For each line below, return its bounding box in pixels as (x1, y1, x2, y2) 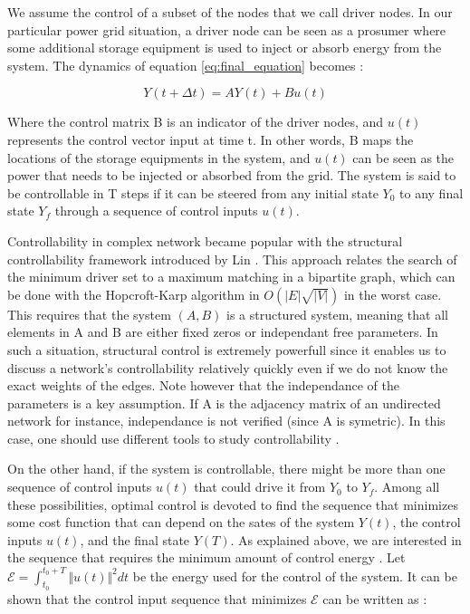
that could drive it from (194, 477, 326, 496)
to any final (399, 183, 464, 202)
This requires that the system (7, 304, 171, 323)
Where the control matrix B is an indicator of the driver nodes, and (7, 112, 384, 131)
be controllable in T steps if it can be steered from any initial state (7, 183, 379, 202)
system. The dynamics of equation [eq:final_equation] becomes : (7, 55, 364, 74)
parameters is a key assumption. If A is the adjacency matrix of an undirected (7, 393, 441, 412)
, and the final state (80, 530, 190, 549)
